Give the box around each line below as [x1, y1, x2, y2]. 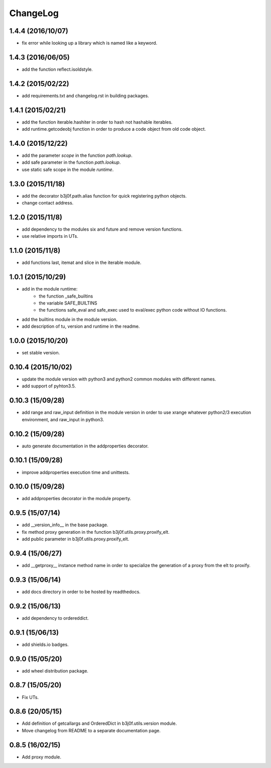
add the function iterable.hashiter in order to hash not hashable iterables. [22, 119, 173, 125]
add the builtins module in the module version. [22, 316, 118, 322]
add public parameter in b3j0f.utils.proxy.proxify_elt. [22, 536, 129, 542]
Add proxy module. [22, 754, 61, 760]
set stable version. [22, 350, 60, 356]
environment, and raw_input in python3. [22, 416, 104, 422]
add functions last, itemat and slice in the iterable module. [22, 259, 142, 266]
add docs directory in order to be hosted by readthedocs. [22, 589, 141, 595]
